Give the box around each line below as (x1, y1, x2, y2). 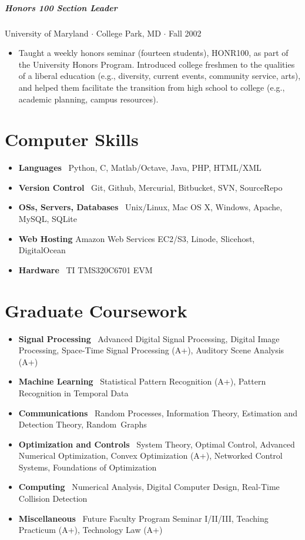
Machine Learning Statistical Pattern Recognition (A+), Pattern (18, 375, 266, 387)
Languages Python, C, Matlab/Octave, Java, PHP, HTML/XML (18, 161, 262, 174)
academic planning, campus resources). (18, 92, 159, 105)
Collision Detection (18, 492, 88, 505)
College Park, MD (96, 26, 161, 39)
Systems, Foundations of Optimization (18, 461, 157, 473)
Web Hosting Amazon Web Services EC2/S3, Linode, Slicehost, (18, 232, 255, 244)
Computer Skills (5, 127, 139, 151)
